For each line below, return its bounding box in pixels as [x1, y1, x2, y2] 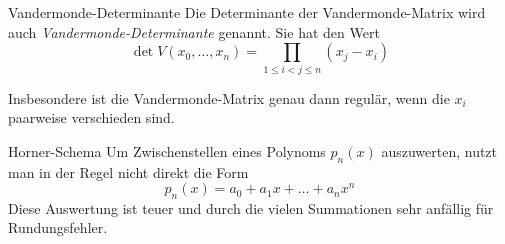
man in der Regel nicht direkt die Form [8, 161, 249, 182]
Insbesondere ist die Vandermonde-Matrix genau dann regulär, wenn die [8, 87, 450, 108]
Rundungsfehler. [8, 217, 108, 238]
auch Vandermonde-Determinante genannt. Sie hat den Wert [8, 21, 380, 42]
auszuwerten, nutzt [381, 140, 498, 161]
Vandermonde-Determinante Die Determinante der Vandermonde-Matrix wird [8, 2, 486, 22]
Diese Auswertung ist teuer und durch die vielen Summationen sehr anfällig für [8, 197, 494, 218]
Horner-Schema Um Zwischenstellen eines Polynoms [8, 140, 326, 161]
